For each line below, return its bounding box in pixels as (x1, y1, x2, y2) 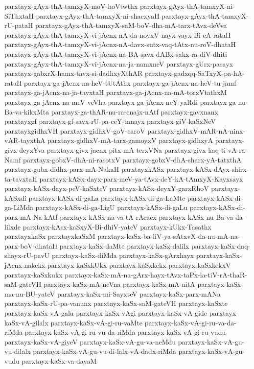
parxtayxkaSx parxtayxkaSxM (4, 231, 95, 241)
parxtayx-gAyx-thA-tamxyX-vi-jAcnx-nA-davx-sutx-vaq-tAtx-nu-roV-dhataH (4, 39, 236, 49)
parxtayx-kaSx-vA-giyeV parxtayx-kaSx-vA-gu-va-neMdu (4, 336, 176, 346)
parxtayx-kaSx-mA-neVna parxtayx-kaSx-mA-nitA (44, 279, 195, 289)
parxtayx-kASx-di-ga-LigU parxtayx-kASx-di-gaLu (35, 202, 188, 212)
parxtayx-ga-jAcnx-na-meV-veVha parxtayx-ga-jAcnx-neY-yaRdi (4, 96, 198, 107)
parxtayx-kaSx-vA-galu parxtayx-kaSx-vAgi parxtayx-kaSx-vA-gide (4, 308, 207, 318)
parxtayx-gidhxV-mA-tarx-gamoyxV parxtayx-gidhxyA (47, 135, 213, 145)
